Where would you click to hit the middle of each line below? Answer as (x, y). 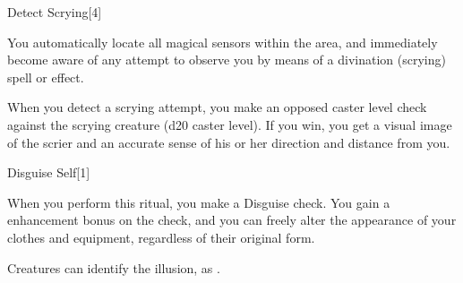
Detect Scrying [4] (55, 12)
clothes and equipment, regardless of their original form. (161, 237)
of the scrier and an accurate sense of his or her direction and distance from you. (229, 142)
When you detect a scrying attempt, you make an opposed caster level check (217, 107)
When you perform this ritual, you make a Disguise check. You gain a (199, 202)
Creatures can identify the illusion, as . (114, 267)
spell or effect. (46, 77)
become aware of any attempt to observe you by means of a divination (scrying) (227, 60)
